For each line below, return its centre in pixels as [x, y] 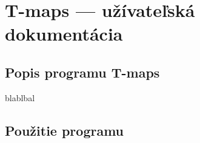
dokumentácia [64, 34]
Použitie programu [65, 130]
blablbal [20, 97]
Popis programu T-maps [82, 72]
